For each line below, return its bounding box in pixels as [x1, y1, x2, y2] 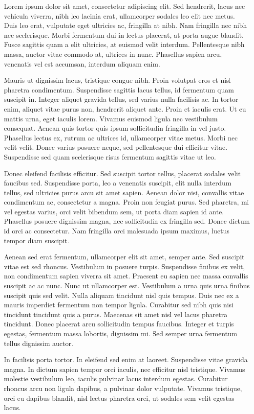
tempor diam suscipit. [4, 235, 69, 245]
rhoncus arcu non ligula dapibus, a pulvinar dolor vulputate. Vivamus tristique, [4, 383, 242, 393]
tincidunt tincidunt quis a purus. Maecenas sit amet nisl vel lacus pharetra [4, 309, 228, 319]
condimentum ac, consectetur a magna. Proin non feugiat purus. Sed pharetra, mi [4, 197, 249, 207]
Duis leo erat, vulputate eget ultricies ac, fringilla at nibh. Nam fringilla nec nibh [4, 20, 247, 30]
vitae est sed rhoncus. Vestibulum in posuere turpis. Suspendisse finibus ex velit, [4, 261, 245, 271]
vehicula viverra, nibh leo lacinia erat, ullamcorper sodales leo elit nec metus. [4, 10, 235, 21]
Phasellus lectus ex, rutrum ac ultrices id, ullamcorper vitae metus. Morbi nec [4, 132, 238, 142]
